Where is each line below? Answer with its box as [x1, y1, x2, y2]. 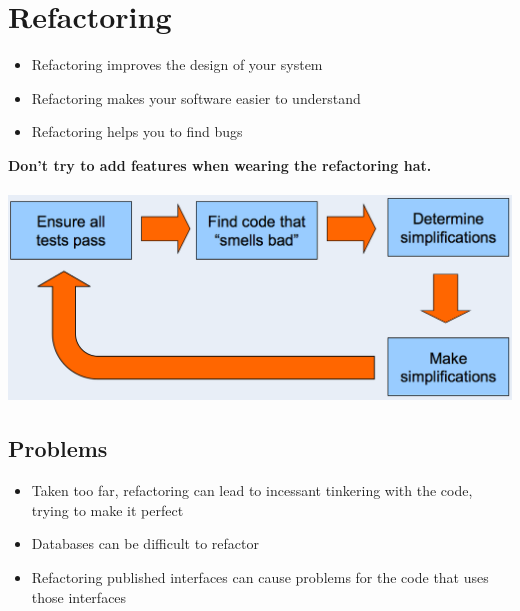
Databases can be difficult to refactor [31, 533, 259, 554]
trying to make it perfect [31, 499, 184, 520]
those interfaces [31, 586, 127, 607]
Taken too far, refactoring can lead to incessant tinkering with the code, [31, 480, 473, 501]
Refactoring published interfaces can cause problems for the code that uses [31, 566, 489, 587]
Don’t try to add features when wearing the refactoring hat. [8, 154, 432, 175]
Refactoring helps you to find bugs [31, 121, 243, 142]
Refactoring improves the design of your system [31, 54, 323, 75]
